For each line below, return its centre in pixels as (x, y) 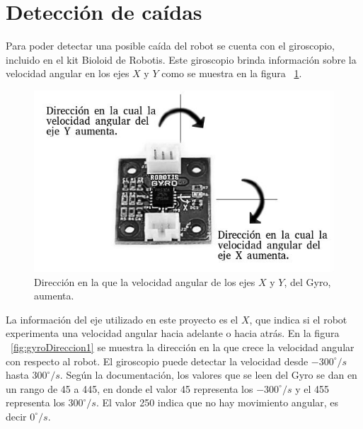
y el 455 (312, 388)
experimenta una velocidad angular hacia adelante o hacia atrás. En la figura (173, 333)
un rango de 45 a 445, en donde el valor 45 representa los (129, 388)
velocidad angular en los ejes (68, 73)
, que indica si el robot (298, 319)
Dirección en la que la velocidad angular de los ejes (145, 281)
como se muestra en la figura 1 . (232, 73)
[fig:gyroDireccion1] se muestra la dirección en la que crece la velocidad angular (183, 347)
